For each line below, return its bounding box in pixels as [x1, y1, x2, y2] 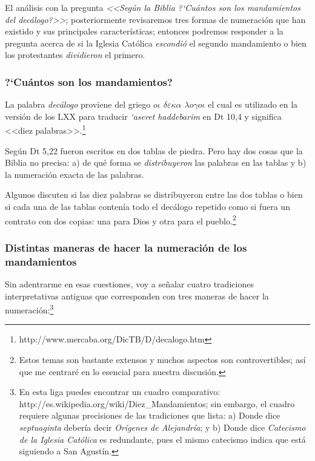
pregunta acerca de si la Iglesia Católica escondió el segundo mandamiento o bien [5, 36, 307, 49]
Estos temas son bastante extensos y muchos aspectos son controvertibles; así [19, 353, 306, 366]
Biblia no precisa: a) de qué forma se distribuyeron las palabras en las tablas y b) [5, 156, 307, 169]
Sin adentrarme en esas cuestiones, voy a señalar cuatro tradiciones [5, 277, 254, 290]
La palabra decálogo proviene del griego [5, 98, 151, 111]
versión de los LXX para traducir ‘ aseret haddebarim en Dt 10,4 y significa [5, 110, 282, 122]
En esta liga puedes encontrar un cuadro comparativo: [19, 385, 220, 398]
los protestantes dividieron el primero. [5, 48, 145, 61]
